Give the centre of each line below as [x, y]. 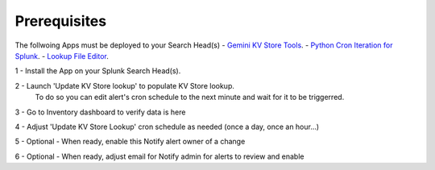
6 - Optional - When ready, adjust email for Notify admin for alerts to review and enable [159, 156]
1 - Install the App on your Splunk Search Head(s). [98, 71]
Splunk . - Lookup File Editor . [62, 56]
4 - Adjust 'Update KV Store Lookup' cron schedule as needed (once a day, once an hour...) [167, 126]
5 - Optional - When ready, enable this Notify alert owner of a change [130, 142]
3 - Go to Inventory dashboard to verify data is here [100, 112]
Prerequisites [61, 21]
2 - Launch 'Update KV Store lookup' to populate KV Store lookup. [125, 85]
